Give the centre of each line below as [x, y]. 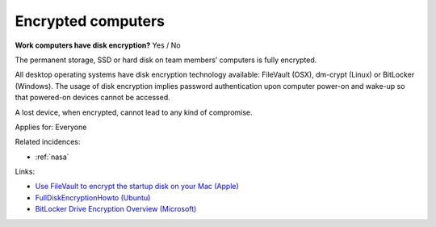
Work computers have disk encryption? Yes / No [98, 45]
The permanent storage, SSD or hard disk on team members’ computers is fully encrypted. [166, 60]
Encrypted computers [90, 21]
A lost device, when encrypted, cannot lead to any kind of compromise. [134, 112]
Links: [25, 172]
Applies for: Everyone [51, 127]
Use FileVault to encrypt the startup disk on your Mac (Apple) [137, 187]
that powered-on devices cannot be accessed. [93, 98]
